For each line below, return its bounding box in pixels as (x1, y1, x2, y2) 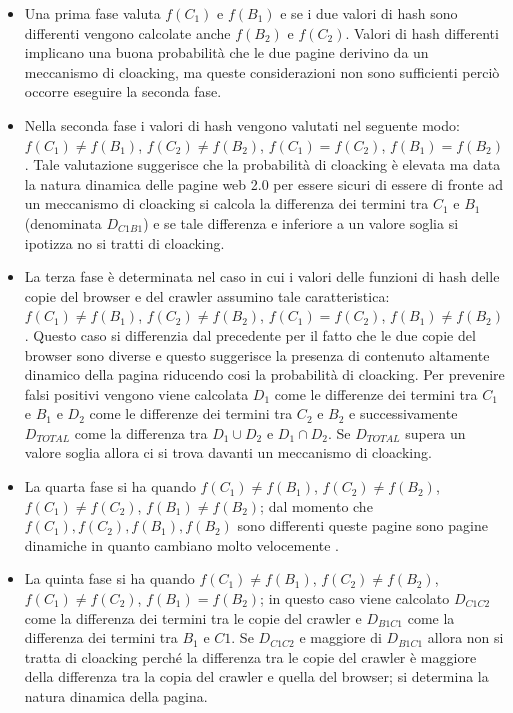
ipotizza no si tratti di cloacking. (24, 232, 225, 253)
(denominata (24, 212, 102, 233)
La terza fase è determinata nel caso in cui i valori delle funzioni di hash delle (24, 266, 500, 287)
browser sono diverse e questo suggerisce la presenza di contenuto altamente (24, 344, 490, 365)
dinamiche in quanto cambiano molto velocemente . (24, 534, 339, 555)
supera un (405, 422, 466, 443)
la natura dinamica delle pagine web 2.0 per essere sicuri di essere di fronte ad (24, 173, 503, 194)
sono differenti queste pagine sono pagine (237, 515, 488, 536)
